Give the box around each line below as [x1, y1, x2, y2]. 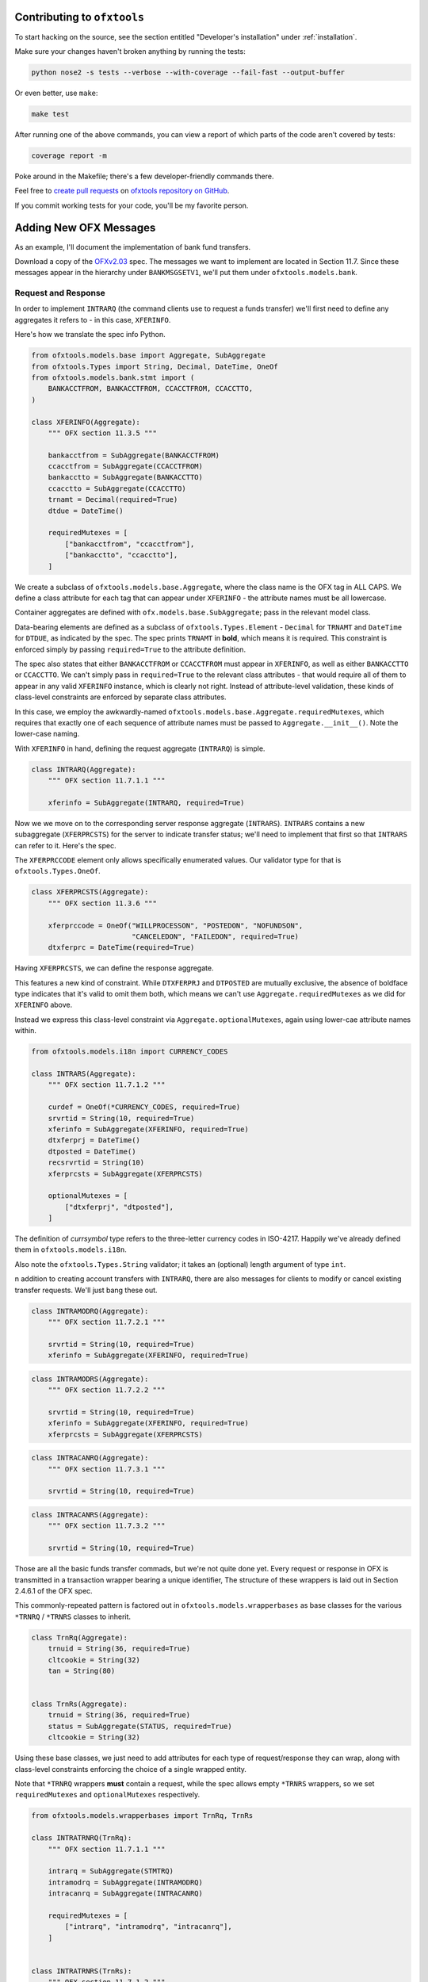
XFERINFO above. [14, 1000, 73, 1010]
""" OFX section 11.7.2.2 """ [48, 1386, 166, 1395]
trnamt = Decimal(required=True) [48, 495, 178, 504]
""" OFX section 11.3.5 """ [48, 428, 158, 438]
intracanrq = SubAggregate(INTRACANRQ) [48, 1889, 204, 1898]
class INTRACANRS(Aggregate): [31, 1510, 149, 1520]
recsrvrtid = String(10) [48, 1158, 145, 1167]
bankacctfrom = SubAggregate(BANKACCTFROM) [48, 450, 220, 460]
